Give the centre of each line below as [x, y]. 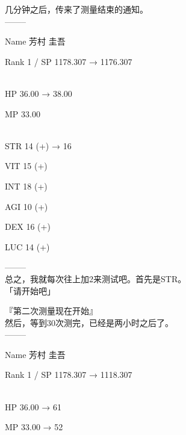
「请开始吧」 [30, 290]
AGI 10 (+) [26, 206]
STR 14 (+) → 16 [38, 145]
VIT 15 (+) [26, 166]
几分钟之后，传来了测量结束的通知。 [76, 9]
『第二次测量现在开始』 [51, 311]
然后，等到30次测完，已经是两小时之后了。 [89, 322]
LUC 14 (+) [27, 246]
